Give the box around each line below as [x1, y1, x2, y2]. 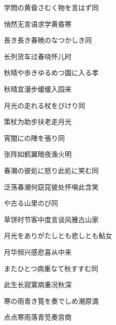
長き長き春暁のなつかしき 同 [4, 35, 92, 45]
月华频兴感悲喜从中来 [4, 246, 72, 257]
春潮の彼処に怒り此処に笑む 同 [4, 165, 99, 175]
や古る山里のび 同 [4, 198, 58, 208]
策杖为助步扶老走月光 [4, 116, 72, 127]
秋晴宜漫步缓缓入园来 [4, 83, 72, 94]
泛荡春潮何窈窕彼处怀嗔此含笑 [4, 181, 99, 192]
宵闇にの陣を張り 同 [4, 132, 65, 143]
